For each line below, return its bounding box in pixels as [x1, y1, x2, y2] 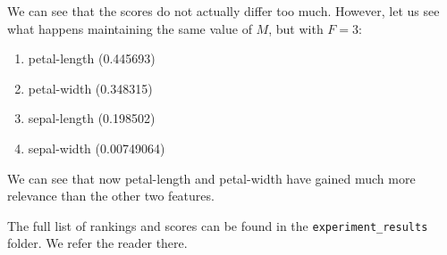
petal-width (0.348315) [28, 78, 153, 97]
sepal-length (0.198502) [28, 109, 156, 127]
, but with [268, 19, 324, 37]
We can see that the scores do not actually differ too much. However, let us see [7, 2, 440, 20]
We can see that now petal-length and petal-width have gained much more [7, 169, 416, 187]
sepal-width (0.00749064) [28, 138, 165, 157]
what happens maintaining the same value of [7, 19, 252, 37]
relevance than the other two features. [7, 186, 215, 205]
